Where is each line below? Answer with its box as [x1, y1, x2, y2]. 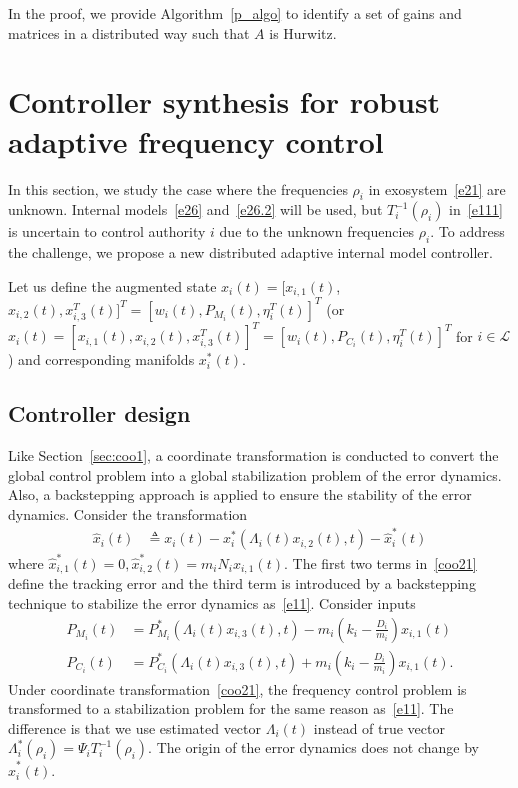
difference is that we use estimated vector [8, 717, 262, 738]
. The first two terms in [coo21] [283, 552, 477, 573]
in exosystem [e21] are [368, 178, 506, 199]
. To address [430, 221, 505, 242]
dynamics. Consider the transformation [8, 503, 248, 524]
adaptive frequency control [8, 120, 384, 161]
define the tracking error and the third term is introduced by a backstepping [8, 573, 476, 594]
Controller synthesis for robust [8, 81, 441, 122]
